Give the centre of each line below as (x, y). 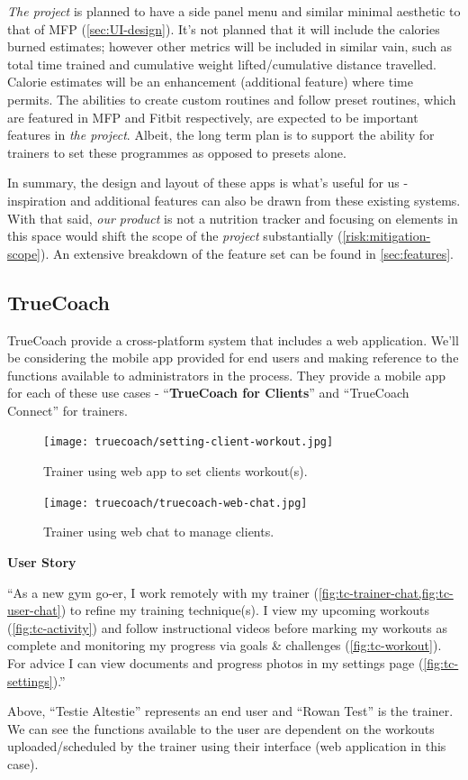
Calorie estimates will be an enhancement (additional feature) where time (210, 82)
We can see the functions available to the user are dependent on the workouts (221, 728)
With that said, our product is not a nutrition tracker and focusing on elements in (233, 218)
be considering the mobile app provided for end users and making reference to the (233, 358)
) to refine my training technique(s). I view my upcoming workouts (245, 610)
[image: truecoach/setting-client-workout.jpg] (189, 442)
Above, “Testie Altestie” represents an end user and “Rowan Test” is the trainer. (230, 711)
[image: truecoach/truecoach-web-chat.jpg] (175, 503)
